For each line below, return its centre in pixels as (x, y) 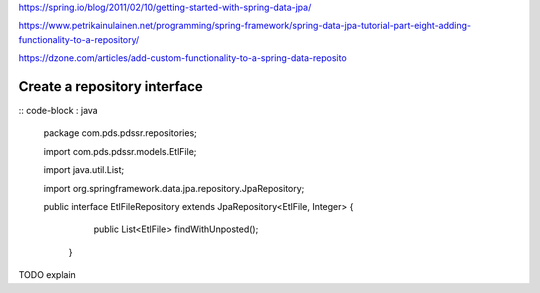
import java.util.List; (84, 170)
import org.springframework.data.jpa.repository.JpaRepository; (174, 188)
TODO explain (47, 275)
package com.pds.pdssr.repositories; (120, 133)
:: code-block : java (58, 111)
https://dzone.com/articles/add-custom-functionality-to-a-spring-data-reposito (182, 58)
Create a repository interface (111, 86)
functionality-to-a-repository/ (79, 39)
